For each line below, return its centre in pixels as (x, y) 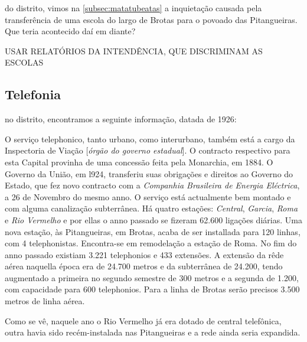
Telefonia (33, 94)
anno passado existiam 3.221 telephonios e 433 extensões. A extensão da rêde (144, 254)
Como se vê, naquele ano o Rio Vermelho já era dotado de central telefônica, (143, 320)
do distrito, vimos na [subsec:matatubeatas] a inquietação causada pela (133, 8)
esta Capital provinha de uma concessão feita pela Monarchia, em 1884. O (139, 162)
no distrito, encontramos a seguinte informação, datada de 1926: (121, 119)
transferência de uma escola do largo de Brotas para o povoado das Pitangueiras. (151, 19)
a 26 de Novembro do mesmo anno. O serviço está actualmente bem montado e (148, 196)
